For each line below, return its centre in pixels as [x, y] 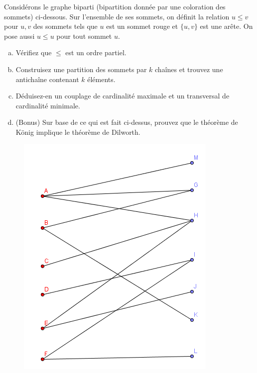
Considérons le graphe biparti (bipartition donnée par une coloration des [115, 6]
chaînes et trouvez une [189, 69]
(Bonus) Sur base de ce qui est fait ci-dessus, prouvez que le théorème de [127, 122]
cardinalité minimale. [48, 105]
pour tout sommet [84, 36]
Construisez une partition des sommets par [81, 69]
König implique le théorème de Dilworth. [78, 132]
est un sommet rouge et [142, 26]
